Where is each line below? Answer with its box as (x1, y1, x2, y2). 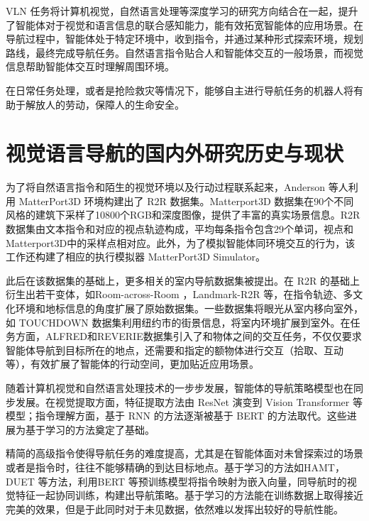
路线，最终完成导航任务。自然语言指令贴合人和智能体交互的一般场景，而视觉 (6, 45, 363, 60)
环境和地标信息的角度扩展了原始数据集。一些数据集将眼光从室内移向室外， (15, 301, 363, 316)
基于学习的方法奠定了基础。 (25, 422, 155, 437)
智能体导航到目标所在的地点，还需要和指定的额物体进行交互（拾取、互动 (6, 342, 343, 357)
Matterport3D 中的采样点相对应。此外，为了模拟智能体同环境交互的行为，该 (6, 235, 356, 250)
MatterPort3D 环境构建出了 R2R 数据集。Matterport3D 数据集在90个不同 (18, 193, 354, 208)
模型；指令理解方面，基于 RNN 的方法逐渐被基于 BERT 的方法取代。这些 (6, 408, 347, 423)
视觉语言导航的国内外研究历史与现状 (6, 138, 344, 168)
